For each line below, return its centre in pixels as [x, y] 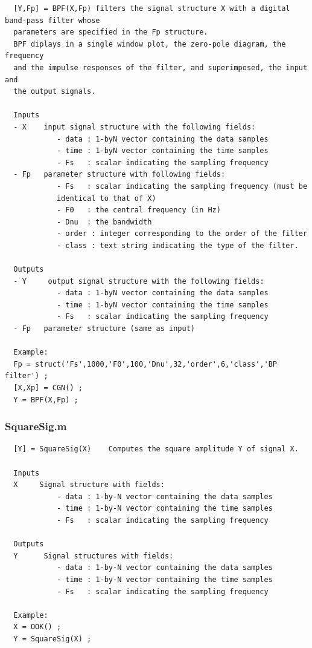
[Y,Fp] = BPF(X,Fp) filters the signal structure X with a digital [152, 8]
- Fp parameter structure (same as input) [104, 329]
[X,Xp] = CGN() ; [48, 388]
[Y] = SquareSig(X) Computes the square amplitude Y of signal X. [156, 449]
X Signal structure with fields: [89, 485]
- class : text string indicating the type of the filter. [177, 245]
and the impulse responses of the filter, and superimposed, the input [161, 67]
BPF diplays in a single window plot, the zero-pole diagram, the [150, 44]
